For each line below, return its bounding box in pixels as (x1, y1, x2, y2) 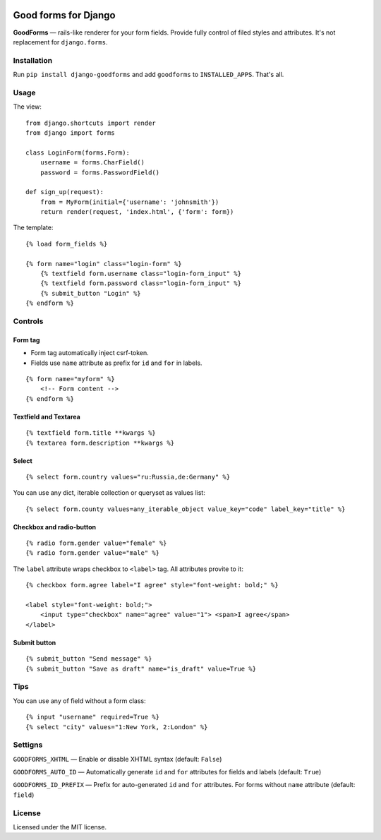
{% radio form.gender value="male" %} (25, 549, 160, 557)
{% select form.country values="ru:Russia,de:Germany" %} (25, 473, 231, 481)
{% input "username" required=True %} (25, 713, 160, 721)
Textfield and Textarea (13, 412, 80, 421)
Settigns (13, 740, 43, 750)
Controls (13, 316, 44, 326)
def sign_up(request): (25, 188, 104, 196)
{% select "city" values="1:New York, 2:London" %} (25, 723, 208, 731)
